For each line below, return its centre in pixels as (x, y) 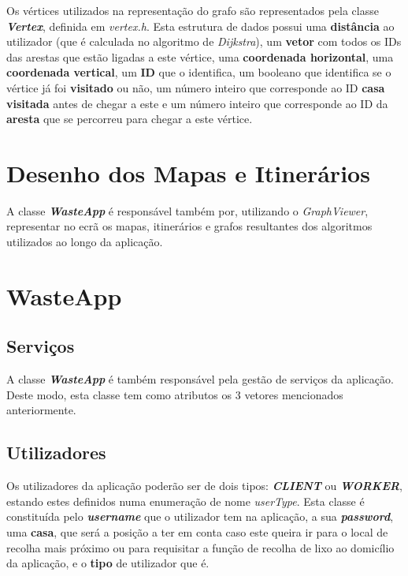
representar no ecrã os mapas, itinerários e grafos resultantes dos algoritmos (189, 226)
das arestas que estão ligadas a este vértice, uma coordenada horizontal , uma (200, 56)
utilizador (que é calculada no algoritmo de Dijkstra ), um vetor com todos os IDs (204, 41)
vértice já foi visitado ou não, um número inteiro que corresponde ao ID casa (196, 87)
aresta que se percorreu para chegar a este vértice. (130, 119)
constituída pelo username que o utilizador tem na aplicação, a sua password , (200, 516)
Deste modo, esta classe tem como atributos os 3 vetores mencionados (175, 394)
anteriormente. (41, 410)
